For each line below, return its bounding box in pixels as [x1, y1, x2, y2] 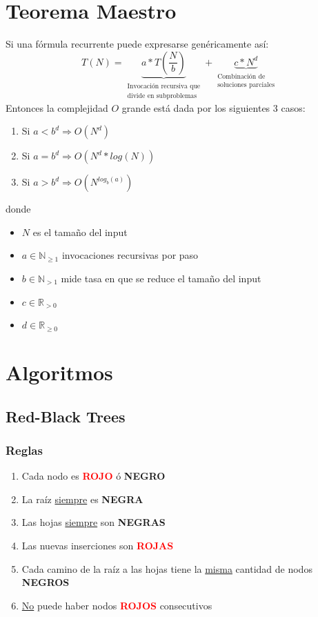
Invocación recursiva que [127, 82, 201, 90]
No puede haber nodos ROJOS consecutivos [21, 598, 212, 612]
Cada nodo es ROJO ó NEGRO [21, 469, 166, 483]
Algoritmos [6, 358, 113, 386]
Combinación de [217, 72, 266, 80]
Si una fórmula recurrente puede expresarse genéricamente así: [6, 37, 269, 51]
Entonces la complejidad [6, 100, 108, 115]
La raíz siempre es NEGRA [21, 491, 143, 506]
